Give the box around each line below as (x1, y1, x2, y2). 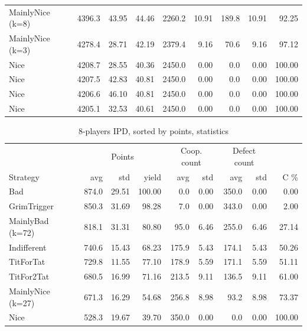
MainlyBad (9, 215, 49, 227)
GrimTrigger (9, 200, 54, 212)
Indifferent (9, 241, 47, 253)
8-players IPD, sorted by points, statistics (78, 125, 229, 137)
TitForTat (9, 255, 45, 268)
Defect (233, 144, 256, 157)
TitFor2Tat (9, 270, 50, 283)
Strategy (9, 170, 40, 183)
